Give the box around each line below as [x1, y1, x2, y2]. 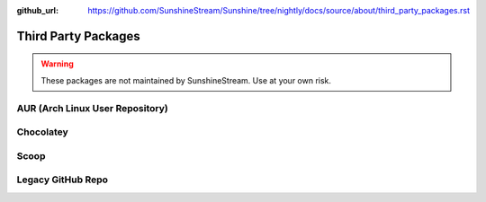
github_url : [16, 5, 58, 15]
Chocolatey [16, 126, 69, 138]
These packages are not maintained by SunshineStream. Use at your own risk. [40, 75, 332, 85]
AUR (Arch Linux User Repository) [16, 101, 168, 114]
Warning [40, 58, 74, 69]
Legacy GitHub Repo [16, 173, 108, 186]
